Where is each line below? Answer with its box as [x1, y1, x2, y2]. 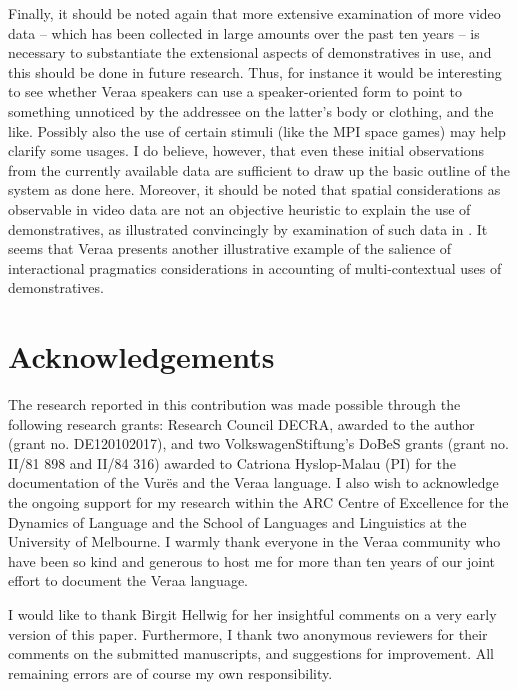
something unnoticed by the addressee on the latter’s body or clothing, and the [8, 100, 494, 121]
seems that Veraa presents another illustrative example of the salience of [8, 238, 452, 259]
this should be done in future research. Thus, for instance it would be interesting [8, 61, 502, 82]
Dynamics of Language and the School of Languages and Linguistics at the [8, 511, 467, 532]
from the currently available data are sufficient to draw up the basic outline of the [8, 159, 511, 180]
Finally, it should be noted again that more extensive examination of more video [8, 3, 501, 23]
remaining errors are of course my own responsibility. [8, 662, 333, 683]
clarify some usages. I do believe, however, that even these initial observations [8, 140, 485, 161]
